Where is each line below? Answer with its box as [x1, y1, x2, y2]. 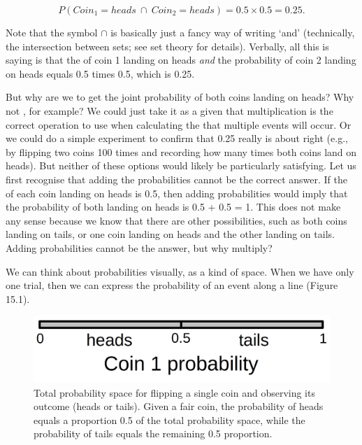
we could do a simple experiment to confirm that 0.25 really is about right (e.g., [6, 131, 348, 146]
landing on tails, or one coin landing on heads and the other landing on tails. [6, 227, 335, 241]
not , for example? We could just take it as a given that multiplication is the [6, 103, 333, 118]
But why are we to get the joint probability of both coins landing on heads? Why [6, 90, 354, 104]
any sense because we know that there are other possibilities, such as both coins [6, 213, 347, 227]
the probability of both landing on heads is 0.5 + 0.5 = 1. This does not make [6, 199, 341, 214]
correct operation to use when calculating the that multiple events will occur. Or [6, 117, 352, 132]
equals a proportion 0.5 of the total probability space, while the [34, 412, 305, 427]
